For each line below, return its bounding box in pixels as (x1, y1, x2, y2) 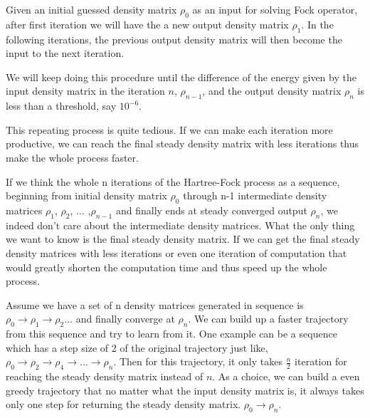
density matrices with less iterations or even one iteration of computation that (6, 245, 347, 260)
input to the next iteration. (6, 46, 125, 61)
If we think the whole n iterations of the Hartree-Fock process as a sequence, (6, 174, 340, 189)
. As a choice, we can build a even (212, 369, 360, 384)
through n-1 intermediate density (183, 188, 327, 203)
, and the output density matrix (202, 83, 342, 98)
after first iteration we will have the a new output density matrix (6, 16, 289, 31)
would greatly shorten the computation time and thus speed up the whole (6, 259, 327, 274)
